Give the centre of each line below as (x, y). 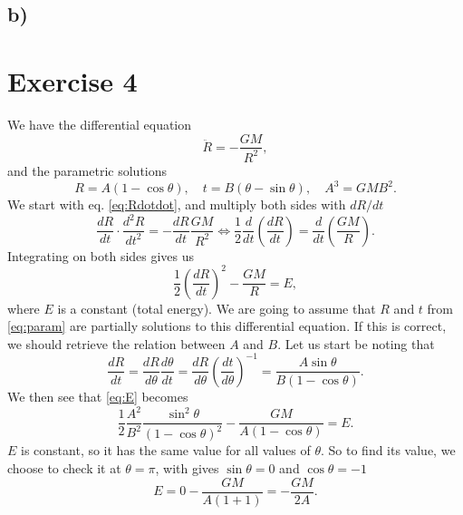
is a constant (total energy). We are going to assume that (217, 308)
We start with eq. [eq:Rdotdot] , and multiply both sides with (177, 204)
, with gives (187, 468)
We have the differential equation (100, 124)
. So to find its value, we (388, 450)
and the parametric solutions (87, 170)
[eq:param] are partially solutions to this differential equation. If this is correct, (227, 326)
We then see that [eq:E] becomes (98, 396)
